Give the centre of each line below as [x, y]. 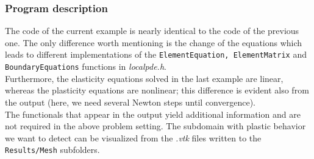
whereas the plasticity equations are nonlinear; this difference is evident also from [157, 90]
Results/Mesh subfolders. [52, 150]
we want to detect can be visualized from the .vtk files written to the [133, 137]
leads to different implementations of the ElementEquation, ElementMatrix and [156, 54]
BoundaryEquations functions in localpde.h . [86, 66]
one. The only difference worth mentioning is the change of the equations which [154, 42]
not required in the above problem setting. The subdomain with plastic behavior [155, 126]
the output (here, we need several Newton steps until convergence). [130, 102]
